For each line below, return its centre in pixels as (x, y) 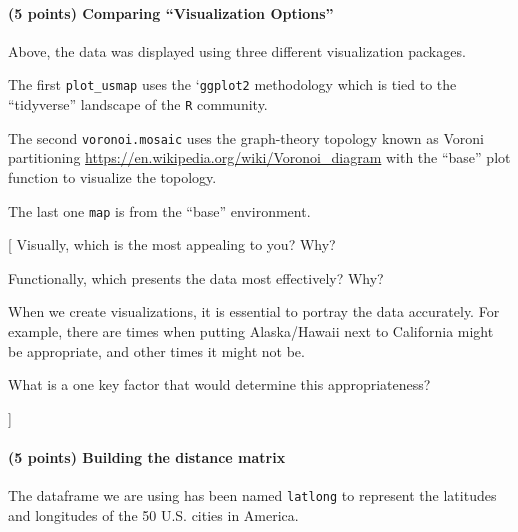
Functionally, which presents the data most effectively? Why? (196, 277)
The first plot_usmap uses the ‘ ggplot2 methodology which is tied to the (232, 84)
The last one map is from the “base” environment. (159, 210)
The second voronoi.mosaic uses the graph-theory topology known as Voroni (246, 137)
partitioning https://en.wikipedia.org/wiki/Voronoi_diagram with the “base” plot (259, 157)
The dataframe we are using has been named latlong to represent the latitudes (252, 495)
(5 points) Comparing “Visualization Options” (171, 12)
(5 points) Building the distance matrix (147, 456)
